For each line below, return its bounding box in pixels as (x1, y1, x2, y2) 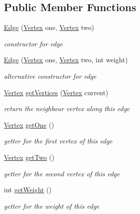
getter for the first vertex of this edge (4, 136, 112, 146)
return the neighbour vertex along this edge (4, 103, 130, 114)
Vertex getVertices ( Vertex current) (4, 87, 109, 97)
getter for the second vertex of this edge (4, 168, 120, 178)
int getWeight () (4, 185, 52, 195)
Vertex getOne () (4, 119, 54, 129)
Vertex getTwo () (4, 152, 55, 162)
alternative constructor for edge (4, 71, 97, 81)
